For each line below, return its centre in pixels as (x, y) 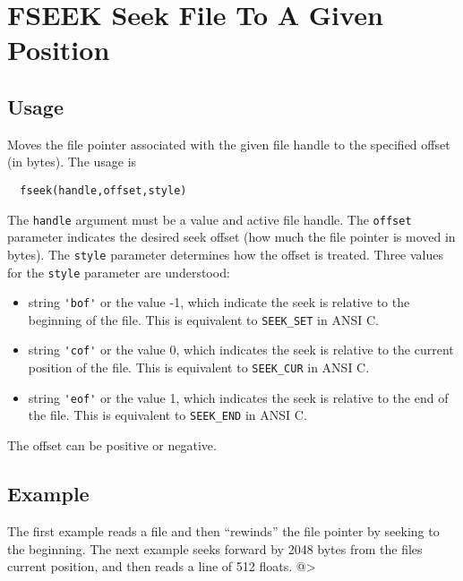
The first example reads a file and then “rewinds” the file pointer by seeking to (223, 530)
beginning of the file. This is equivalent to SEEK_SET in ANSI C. (203, 319)
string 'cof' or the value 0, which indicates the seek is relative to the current (241, 350)
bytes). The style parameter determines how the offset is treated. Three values (226, 254)
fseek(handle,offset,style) (103, 190)
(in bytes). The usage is (72, 162)
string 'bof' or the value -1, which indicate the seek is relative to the (219, 302)
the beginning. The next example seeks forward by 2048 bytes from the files (215, 548)
